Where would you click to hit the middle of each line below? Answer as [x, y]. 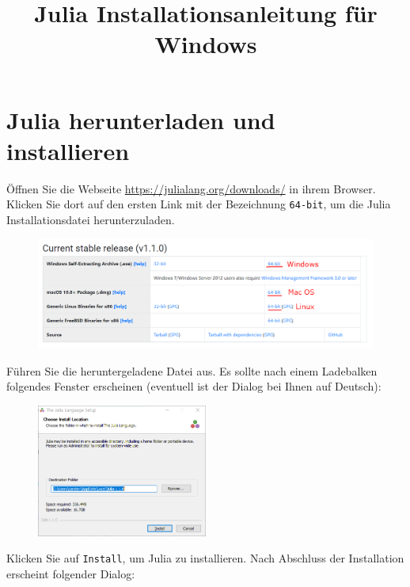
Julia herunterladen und [141, 119]
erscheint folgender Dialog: [71, 574]
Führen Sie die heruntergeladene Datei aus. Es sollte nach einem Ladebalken [192, 370]
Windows [206, 44]
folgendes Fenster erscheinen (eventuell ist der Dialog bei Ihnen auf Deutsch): [194, 386]
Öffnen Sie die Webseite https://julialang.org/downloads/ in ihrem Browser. [191, 188]
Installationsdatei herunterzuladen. [91, 219]
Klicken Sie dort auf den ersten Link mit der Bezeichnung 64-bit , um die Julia [199, 204]
